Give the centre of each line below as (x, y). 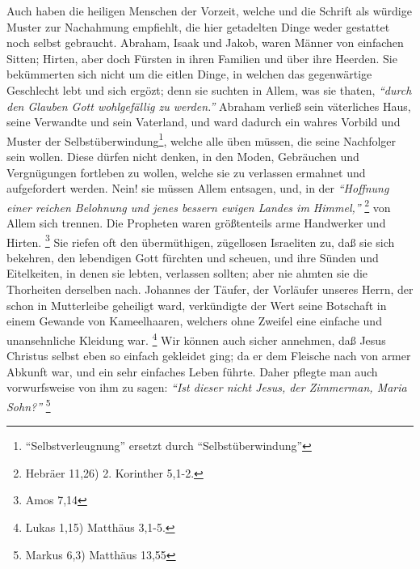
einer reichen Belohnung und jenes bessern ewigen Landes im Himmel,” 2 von (199, 206)
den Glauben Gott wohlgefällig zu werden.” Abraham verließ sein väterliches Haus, (209, 106)
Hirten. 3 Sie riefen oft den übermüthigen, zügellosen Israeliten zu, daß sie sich (201, 240)
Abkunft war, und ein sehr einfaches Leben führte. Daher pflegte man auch (192, 371)
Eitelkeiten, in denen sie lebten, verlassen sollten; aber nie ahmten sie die (187, 273)
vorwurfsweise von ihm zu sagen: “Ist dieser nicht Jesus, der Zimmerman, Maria (207, 387)
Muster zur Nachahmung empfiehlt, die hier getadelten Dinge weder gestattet (198, 26)
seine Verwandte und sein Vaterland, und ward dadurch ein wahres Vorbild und (204, 122)
